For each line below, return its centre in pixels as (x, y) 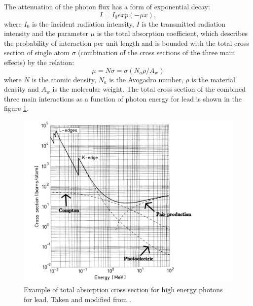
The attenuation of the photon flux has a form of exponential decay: (107, 6)
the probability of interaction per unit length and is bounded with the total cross (126, 43)
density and (21, 89)
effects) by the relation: (39, 62)
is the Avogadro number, (146, 79)
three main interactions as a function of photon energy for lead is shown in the (123, 98)
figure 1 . (16, 108)
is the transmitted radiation (184, 23)
